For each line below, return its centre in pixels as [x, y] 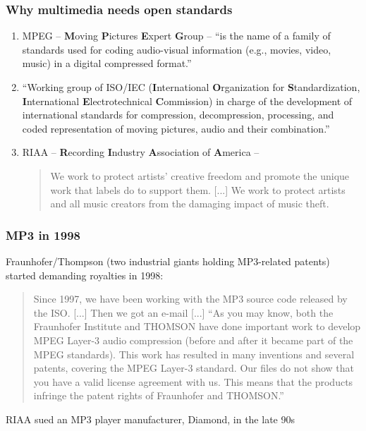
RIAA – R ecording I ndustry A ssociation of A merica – [141, 152]
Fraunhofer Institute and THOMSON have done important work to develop [197, 326]
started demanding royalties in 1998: [85, 275]
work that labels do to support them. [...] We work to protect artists [198, 189]
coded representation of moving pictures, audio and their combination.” [176, 128]
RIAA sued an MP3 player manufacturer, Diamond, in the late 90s [150, 419]
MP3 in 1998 [43, 235]
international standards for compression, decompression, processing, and [178, 115]
